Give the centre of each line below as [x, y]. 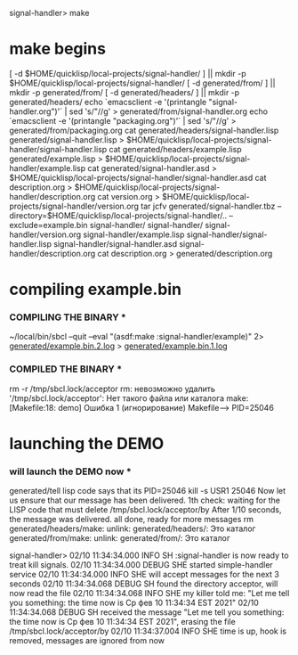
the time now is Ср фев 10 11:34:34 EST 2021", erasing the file [122, 622]
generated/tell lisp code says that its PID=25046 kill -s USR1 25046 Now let [148, 491]
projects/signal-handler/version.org [74, 206]
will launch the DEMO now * [70, 471]
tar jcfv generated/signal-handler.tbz [208, 206]
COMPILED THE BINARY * [66, 369]
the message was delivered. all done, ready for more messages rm [132, 520]
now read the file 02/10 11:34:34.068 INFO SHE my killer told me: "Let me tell [149, 594]
